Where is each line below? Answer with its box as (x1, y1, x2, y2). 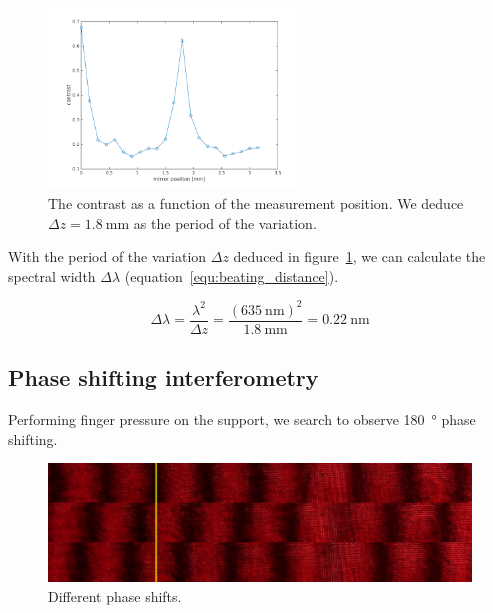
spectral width (8, 265, 96, 286)
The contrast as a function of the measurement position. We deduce (48, 192, 464, 213)
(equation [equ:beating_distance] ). (124, 265, 339, 286)
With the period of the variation (8, 246, 207, 267)
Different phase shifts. (48, 586, 182, 607)
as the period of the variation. (133, 212, 317, 233)
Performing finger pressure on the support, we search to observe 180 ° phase (8, 409, 476, 430)
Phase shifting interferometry (8, 362, 319, 393)
